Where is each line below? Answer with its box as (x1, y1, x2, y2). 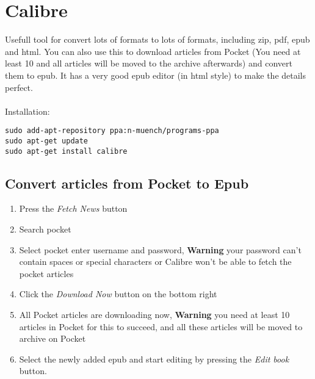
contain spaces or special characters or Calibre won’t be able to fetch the (19, 255, 292, 268)
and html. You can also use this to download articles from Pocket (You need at (5, 45, 301, 57)
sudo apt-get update (5, 136, 89, 145)
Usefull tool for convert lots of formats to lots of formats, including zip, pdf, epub (5, 33, 310, 46)
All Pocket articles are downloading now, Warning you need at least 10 (19, 308, 290, 321)
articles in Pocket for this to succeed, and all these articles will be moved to (19, 320, 303, 333)
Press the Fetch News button (19, 202, 128, 215)
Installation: (5, 104, 50, 117)
